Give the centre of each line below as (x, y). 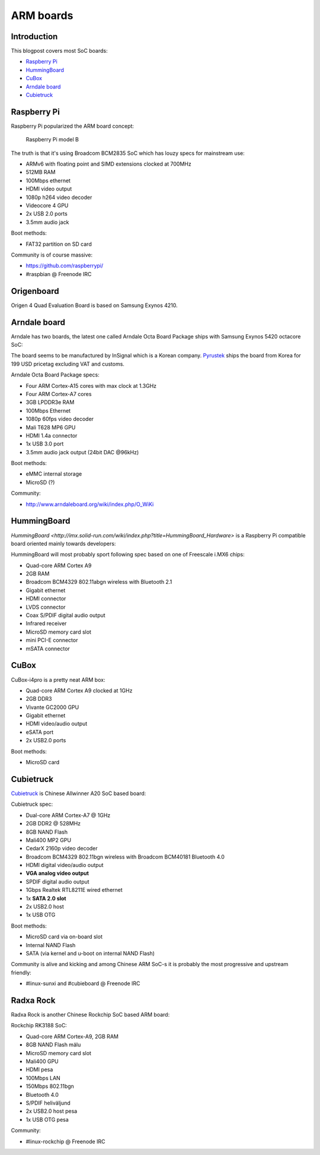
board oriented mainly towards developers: (63, 543)
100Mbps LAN (43, 1078)
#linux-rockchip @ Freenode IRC (65, 1141)
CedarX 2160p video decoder (62, 849)
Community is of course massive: (52, 255)
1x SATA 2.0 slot (46, 898)
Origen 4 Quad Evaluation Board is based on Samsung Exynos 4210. (94, 305)
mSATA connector (48, 648)
